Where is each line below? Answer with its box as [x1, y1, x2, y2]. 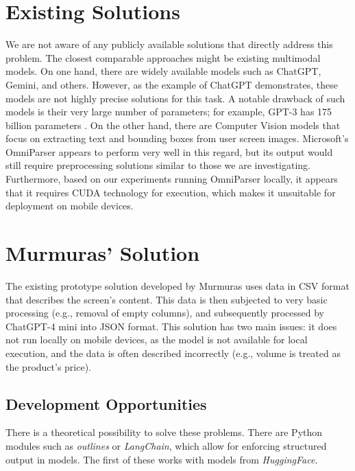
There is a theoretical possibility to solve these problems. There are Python [5, 425, 323, 439]
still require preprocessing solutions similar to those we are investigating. [5, 158, 310, 172]
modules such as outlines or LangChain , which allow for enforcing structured [5, 438, 327, 452]
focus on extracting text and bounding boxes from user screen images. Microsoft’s [5, 131, 349, 146]
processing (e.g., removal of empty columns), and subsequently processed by [5, 306, 324, 320]
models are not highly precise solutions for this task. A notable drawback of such [5, 91, 345, 105]
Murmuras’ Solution [5, 239, 200, 267]
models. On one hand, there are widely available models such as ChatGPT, [5, 64, 321, 78]
